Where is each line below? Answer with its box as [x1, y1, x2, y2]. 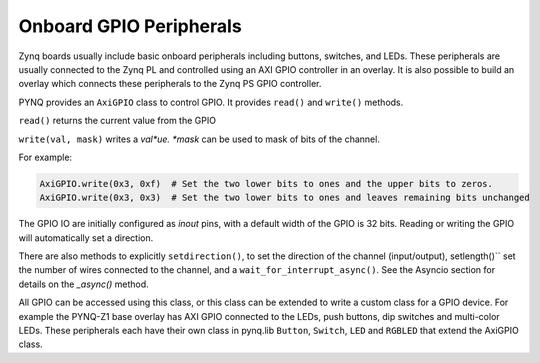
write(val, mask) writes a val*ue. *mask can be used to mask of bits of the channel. [18, 133, 380, 145]
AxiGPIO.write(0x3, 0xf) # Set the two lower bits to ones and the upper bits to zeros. [39, 178, 494, 189]
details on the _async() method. [18, 278, 149, 290]
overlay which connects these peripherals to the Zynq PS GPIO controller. [18, 78, 322, 90]
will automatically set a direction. [18, 231, 154, 244]
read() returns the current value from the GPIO [18, 115, 217, 127]
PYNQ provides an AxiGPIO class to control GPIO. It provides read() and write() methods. [18, 96, 404, 108]
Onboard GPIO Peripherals [18, 15, 242, 37]
